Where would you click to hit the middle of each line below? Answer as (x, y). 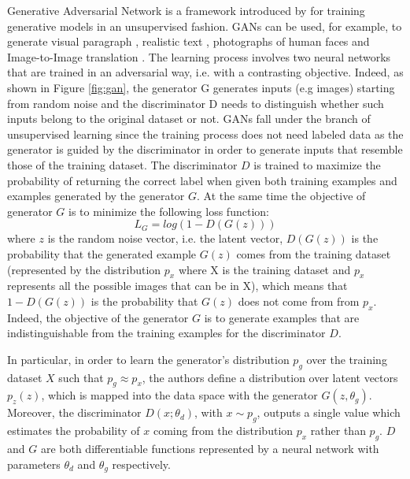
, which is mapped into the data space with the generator (179, 395)
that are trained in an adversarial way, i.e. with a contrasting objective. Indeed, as (205, 72)
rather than (338, 431)
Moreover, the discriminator (74, 412)
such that (81, 377)
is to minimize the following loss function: (168, 211)
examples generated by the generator (96, 196)
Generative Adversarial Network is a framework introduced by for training (186, 10)
